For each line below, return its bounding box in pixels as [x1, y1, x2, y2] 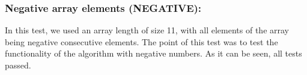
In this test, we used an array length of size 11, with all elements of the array [5, 24, 289, 36]
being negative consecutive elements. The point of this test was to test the [5, 35, 278, 48]
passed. [5, 59, 31, 71]
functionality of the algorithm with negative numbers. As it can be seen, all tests [5, 47, 302, 60]
